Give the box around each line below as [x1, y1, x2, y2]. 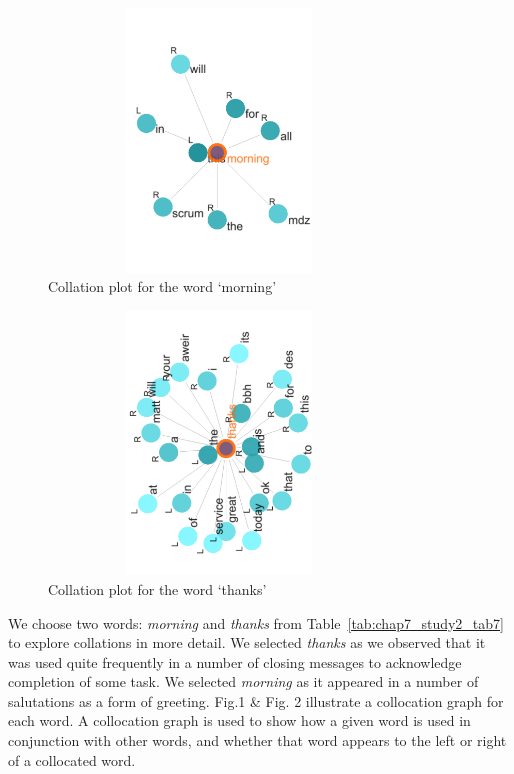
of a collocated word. [8, 749, 136, 770]
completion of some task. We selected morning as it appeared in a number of [8, 671, 479, 692]
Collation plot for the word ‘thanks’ [48, 578, 267, 599]
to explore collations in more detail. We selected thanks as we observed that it [8, 632, 486, 653]
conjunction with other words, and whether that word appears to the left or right [8, 730, 507, 751]
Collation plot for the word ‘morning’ [48, 276, 277, 297]
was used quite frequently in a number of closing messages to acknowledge [8, 651, 462, 672]
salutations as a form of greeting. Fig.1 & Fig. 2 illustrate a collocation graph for [8, 690, 504, 711]
